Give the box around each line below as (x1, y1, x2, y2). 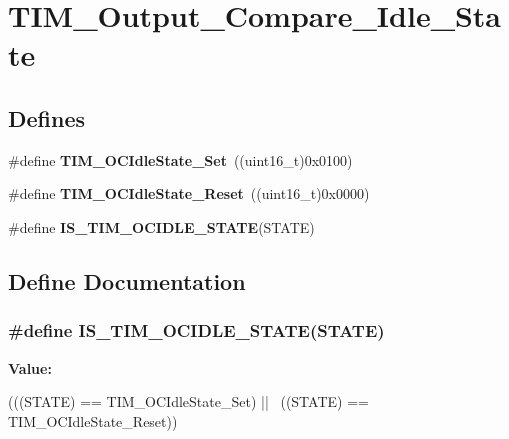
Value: (8, 357, 52, 378)
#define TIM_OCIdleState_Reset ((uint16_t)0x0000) (8, 183, 370, 204)
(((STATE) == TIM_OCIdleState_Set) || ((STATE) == (8, 391, 369, 412)
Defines (8, 102, 86, 133)
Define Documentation (8, 265, 246, 296)
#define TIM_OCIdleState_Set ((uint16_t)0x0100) (8, 149, 353, 170)
